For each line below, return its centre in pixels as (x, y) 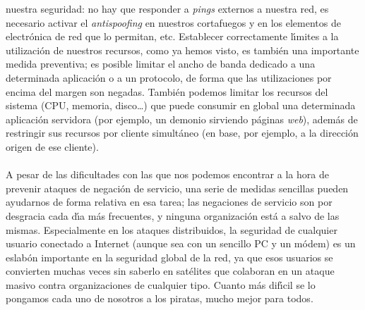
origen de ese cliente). (52, 146)
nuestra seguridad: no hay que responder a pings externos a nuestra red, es (167, 8)
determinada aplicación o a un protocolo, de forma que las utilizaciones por (169, 77)
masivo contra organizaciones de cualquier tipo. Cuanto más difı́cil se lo (161, 284)
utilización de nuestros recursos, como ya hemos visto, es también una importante (182, 50)
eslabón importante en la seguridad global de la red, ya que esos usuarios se (169, 257)
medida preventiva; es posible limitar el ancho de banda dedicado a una (161, 64)
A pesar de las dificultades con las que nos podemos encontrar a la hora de (167, 174)
